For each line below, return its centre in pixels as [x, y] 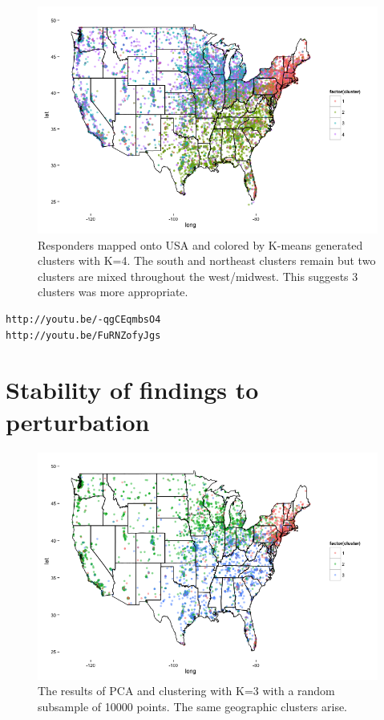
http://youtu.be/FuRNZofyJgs [83, 335]
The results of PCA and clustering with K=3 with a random [186, 691]
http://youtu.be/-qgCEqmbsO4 [83, 320]
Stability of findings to [132, 390]
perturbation [78, 421]
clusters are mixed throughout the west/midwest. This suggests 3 [198, 276]
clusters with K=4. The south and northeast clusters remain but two [207, 260]
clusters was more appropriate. [113, 292]
